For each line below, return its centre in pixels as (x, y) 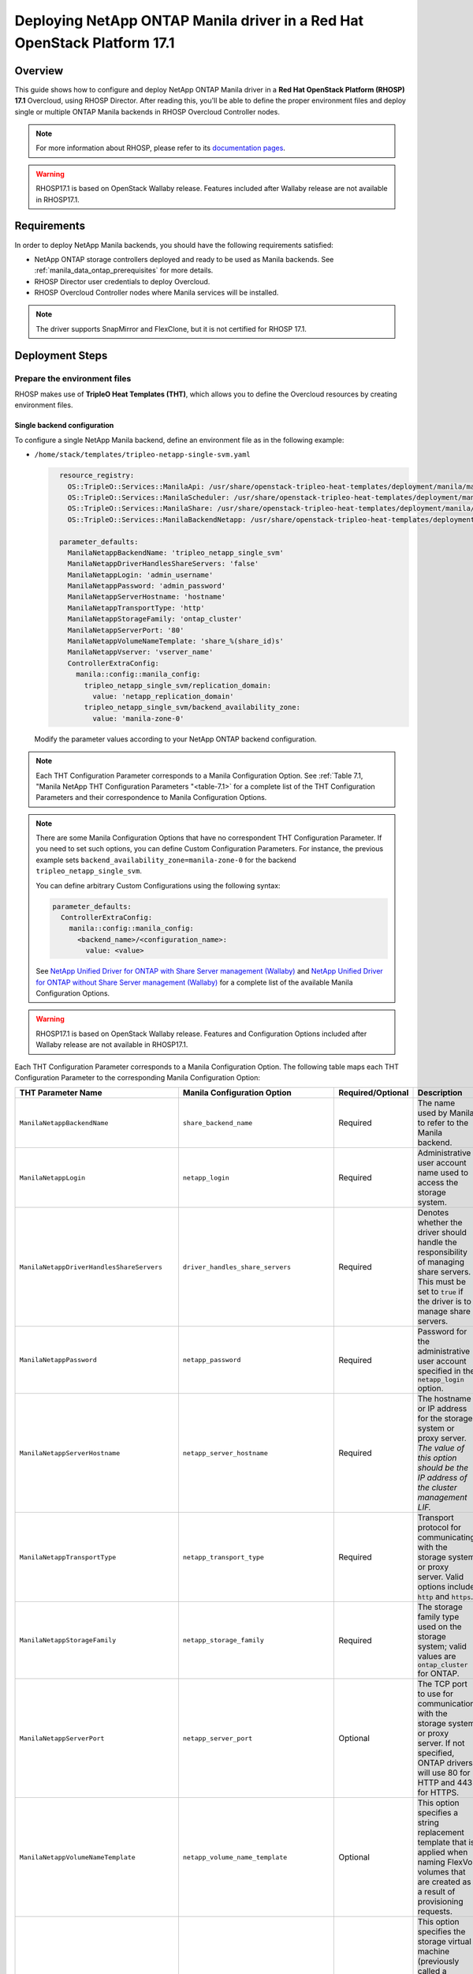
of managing (441, 1262)
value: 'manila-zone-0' (138, 718)
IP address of (443, 1478)
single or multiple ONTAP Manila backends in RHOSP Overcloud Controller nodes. (147, 111)
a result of (436, 1892)
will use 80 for (444, 1773)
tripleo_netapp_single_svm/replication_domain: (178, 685)
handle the (437, 1242)
